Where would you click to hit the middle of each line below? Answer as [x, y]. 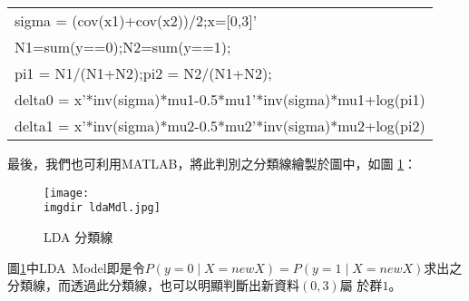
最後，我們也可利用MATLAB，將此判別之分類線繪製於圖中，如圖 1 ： [212, 163]
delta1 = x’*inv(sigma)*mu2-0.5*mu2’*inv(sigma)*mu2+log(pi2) [220, 126]
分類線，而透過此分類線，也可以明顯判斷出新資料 [153, 285]
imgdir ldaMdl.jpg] [102, 208]
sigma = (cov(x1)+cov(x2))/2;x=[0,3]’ [136, 20]
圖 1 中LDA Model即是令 [76, 267]
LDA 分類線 [78, 236]
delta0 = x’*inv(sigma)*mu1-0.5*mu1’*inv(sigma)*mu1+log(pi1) [220, 99]
